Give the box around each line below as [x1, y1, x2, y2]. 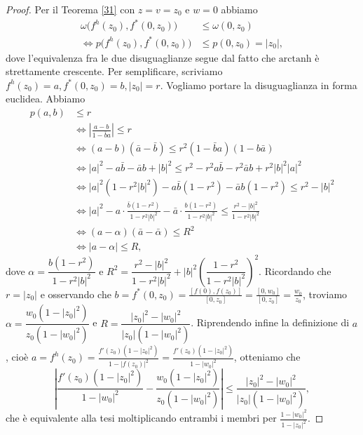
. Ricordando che [259, 263, 331, 278]
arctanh [278, 53, 312, 64]
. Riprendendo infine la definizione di [191, 315, 350, 330]
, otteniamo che [233, 349, 301, 364]
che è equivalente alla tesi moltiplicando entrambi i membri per [6, 410, 277, 425]
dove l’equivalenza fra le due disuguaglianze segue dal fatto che [6, 50, 276, 65]
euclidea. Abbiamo [6, 91, 85, 106]
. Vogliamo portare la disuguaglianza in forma [160, 77, 357, 92]
